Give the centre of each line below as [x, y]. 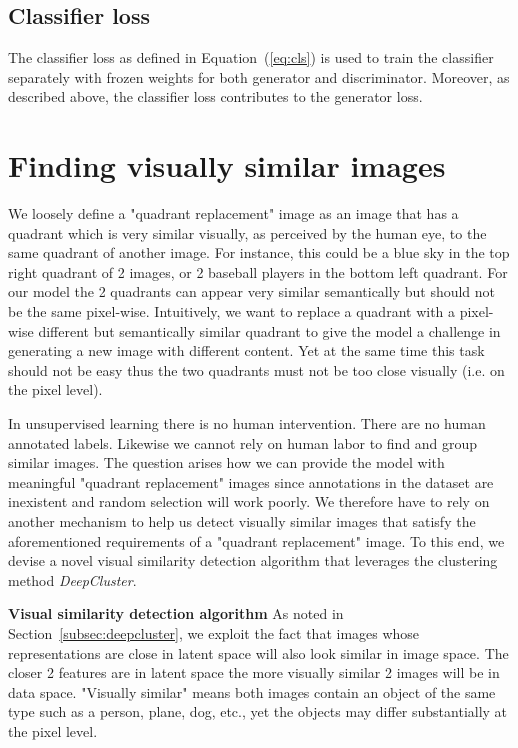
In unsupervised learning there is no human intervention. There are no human [247, 423]
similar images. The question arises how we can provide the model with [226, 462]
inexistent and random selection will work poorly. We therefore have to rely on [249, 501]
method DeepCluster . [72, 579]
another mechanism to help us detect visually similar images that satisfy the [242, 521]
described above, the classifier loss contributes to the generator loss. [215, 96]
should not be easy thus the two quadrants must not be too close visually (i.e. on [256, 369]
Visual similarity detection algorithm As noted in [176, 613]
